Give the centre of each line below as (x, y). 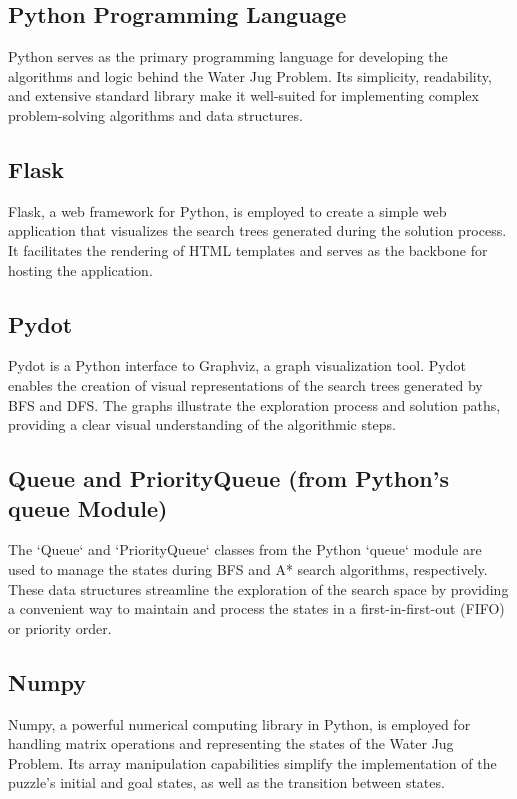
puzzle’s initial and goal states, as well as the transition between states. (226, 782)
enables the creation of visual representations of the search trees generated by (245, 384)
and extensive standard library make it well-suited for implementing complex (243, 95)
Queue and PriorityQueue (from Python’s (229, 478)
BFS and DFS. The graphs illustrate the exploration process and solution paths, (254, 404)
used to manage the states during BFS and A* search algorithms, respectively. (248, 568)
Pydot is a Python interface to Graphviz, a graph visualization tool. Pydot (237, 365)
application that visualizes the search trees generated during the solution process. (257, 230)
